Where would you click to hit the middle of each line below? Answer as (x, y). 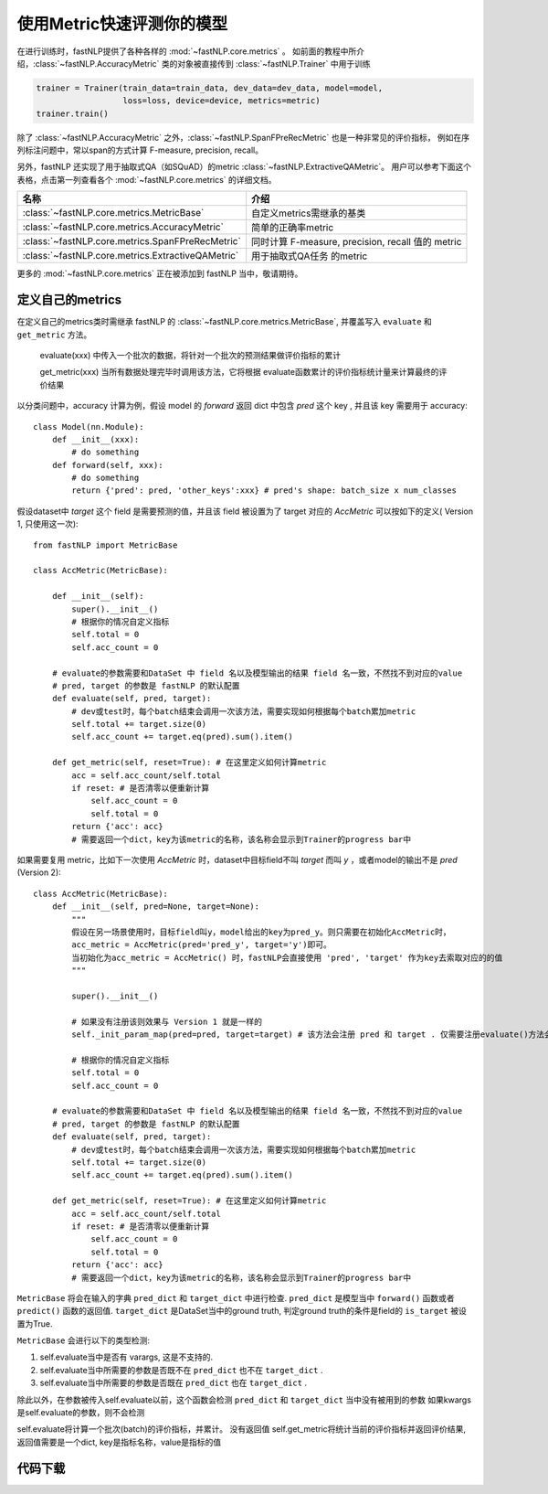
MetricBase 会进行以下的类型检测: (84, 1340)
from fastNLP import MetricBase (105, 545)
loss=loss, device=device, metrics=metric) (221, 101)
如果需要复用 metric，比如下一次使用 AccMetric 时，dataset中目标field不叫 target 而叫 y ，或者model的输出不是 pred (237, 860)
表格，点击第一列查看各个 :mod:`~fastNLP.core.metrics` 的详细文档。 (147, 179)
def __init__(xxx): (95, 439)
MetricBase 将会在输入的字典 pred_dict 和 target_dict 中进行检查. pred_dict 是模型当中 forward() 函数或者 (236, 1297)
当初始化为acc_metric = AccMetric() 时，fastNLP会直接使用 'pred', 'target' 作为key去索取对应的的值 (287, 957)
